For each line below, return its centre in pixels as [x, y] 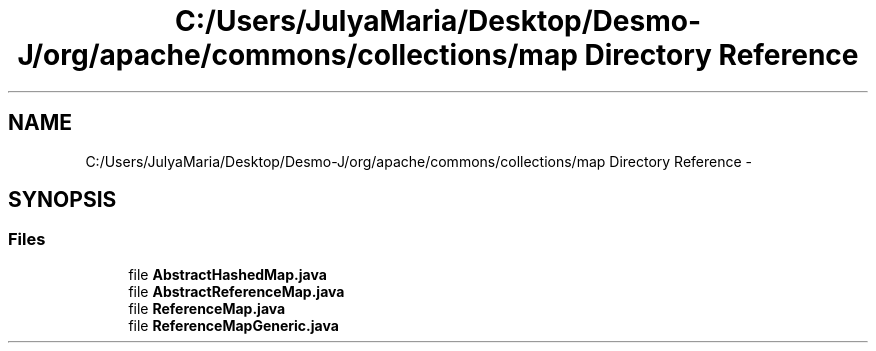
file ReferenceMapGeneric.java [233, 325]
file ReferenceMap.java [207, 308]
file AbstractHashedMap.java [227, 274]
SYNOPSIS [62, 200]
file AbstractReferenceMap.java [236, 291]
